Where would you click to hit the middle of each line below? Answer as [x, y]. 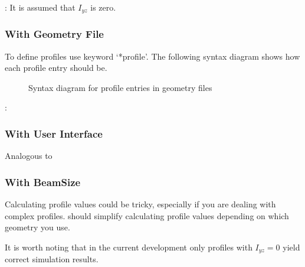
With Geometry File [54, 34]
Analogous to [29, 156]
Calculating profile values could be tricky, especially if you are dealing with [140, 204]
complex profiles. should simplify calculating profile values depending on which [147, 215]
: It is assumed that [40, 7]
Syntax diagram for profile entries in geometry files [120, 87]
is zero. [103, 7]
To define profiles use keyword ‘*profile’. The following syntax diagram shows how [152, 56]
